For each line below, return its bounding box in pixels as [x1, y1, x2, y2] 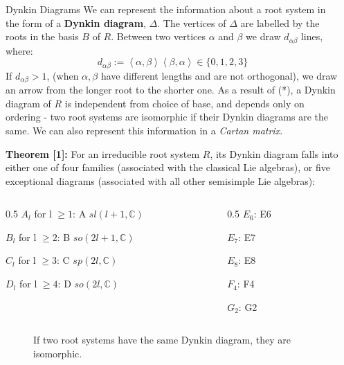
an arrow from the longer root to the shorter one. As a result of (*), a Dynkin [6, 82, 336, 97]
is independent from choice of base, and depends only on [64, 96, 305, 110]
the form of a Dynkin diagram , [6, 15, 146, 30]
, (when [46, 68, 79, 82]
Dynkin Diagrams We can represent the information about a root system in [6, 2, 326, 16]
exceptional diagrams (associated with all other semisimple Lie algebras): [6, 173, 316, 188]
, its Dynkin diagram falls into [210, 146, 338, 161]
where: [6, 43, 33, 57]
